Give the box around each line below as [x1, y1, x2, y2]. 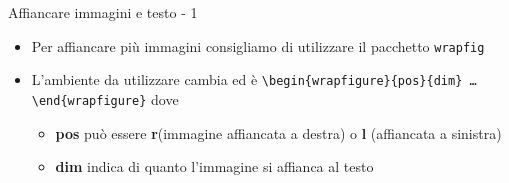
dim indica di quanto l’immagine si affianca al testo [55, 156, 374, 177]
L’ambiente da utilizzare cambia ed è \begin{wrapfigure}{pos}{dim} [31, 69, 463, 90]
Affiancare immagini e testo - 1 [8, 2, 198, 22]
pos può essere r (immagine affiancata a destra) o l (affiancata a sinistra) [55, 122, 502, 143]
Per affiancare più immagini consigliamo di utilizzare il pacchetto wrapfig [31, 35, 485, 56]
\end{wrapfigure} [31, 93, 147, 108]
